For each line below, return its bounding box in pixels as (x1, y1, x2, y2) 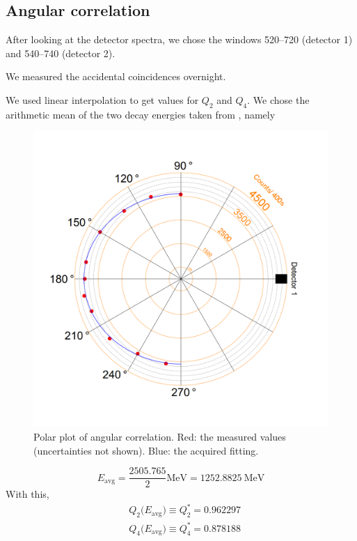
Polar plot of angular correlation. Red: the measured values (33, 429, 286, 443)
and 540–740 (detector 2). (6, 45, 116, 60)
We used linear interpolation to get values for (6, 92, 199, 107)
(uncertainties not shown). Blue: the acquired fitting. (33, 443, 259, 457)
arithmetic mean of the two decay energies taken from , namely (6, 107, 276, 121)
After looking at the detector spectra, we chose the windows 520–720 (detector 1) (6, 32, 353, 47)
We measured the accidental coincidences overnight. (6, 69, 226, 84)
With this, (6, 487, 49, 501)
